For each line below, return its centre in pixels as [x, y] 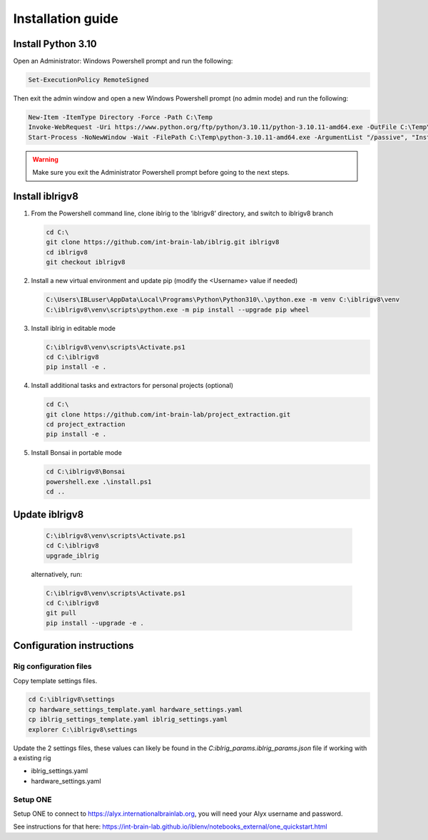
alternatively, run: [56, 574]
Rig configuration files [52, 667]
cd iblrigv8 [67, 252]
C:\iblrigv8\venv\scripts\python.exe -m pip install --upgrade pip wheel [178, 309]
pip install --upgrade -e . [95, 623]
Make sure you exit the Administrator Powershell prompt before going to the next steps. [161, 173]
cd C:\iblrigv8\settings [72, 700]
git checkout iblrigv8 [86, 262]
